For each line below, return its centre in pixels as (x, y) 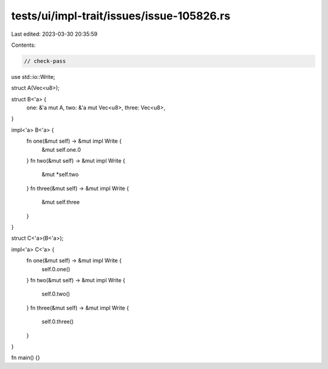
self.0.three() (58, 322)
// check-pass (45, 61)
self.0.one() (56, 269)
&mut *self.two (60, 174)
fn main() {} (26, 357)
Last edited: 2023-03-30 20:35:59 (54, 34)
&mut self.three (61, 202)
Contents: (23, 45)
